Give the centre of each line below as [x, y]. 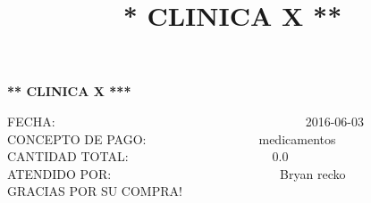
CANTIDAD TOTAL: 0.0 [148, 156]
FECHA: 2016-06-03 [185, 121]
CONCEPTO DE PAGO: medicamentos [172, 138]
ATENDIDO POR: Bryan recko [177, 173]
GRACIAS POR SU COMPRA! [95, 191]
